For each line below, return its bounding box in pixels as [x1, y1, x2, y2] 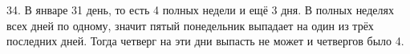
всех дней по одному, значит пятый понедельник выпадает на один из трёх [6, 17, 374, 33]
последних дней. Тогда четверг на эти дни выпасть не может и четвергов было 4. [6, 33, 404, 49]
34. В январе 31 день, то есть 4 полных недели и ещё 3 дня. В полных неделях [6, 2, 394, 17]
